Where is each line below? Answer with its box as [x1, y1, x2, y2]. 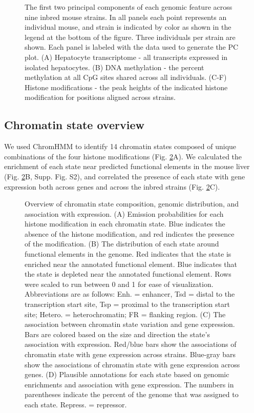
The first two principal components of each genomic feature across [25, 2, 232, 12]
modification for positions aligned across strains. [25, 92, 176, 102]
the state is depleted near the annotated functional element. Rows [25, 269, 231, 279]
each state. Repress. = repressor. [25, 399, 127, 409]
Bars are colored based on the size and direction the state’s [25, 328, 210, 339]
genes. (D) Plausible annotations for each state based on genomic [25, 369, 229, 380]
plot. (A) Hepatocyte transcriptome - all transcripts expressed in [25, 51, 228, 62]
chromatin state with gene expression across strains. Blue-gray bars [25, 349, 236, 360]
